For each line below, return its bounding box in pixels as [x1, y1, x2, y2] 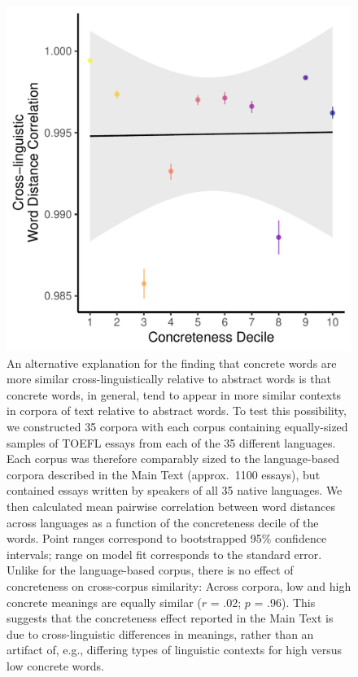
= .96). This [254, 593, 316, 610]
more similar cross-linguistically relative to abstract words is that [7, 370, 331, 387]
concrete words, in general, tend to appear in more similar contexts [7, 386, 342, 403]
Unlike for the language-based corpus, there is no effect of [7, 561, 294, 579]
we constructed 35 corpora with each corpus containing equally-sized [7, 417, 348, 435]
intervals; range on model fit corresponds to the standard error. [7, 545, 322, 562]
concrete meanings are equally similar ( [7, 593, 202, 610]
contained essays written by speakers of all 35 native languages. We [7, 482, 343, 499]
